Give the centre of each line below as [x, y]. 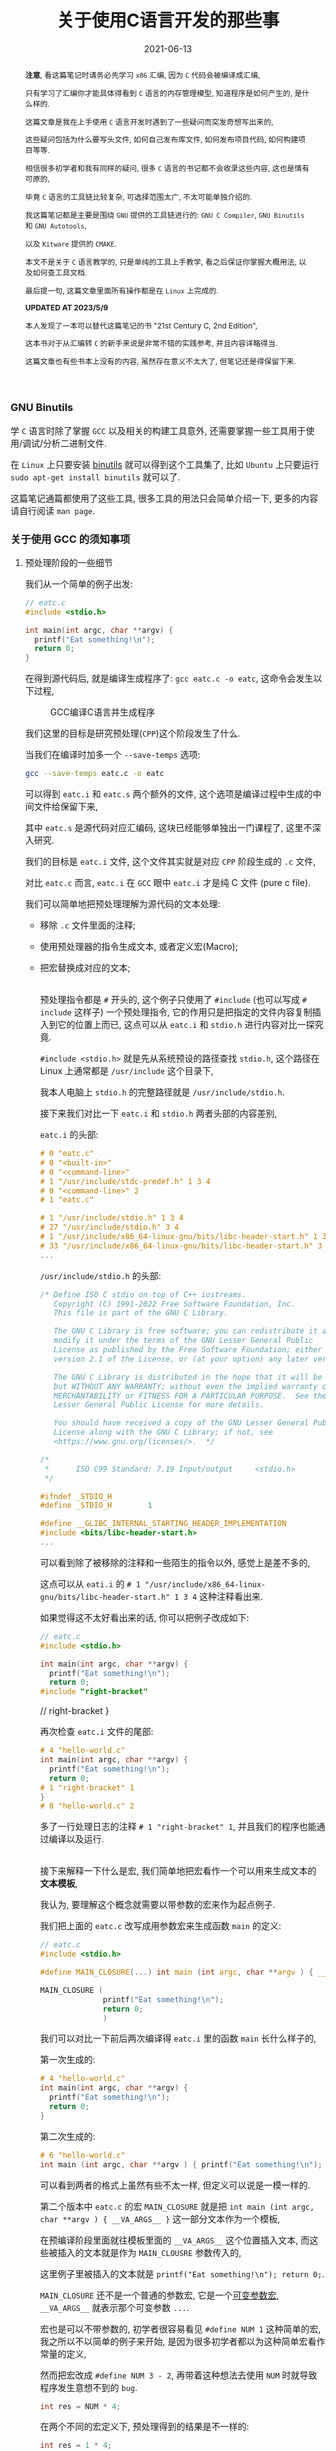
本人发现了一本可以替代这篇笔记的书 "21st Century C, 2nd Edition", [141, 325]
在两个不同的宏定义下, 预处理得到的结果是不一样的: [144, 2427]
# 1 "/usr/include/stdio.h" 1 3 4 [111, 1218]
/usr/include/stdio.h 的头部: [100, 1275]
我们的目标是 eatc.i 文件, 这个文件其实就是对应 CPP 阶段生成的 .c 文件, [170, 862]
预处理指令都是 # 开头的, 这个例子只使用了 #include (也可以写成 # [173, 1000]
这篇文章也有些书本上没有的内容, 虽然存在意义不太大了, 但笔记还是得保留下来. [160, 361]
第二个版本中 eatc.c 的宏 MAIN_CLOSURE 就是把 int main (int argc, [177, 2206]
